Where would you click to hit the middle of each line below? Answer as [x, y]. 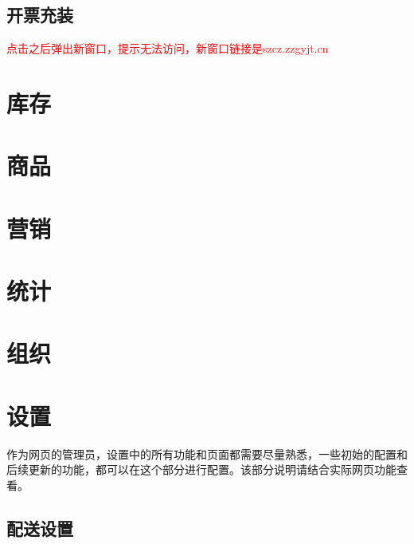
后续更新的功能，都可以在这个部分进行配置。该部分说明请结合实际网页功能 [201, 469]
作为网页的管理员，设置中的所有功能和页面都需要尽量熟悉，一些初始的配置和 [207, 453]
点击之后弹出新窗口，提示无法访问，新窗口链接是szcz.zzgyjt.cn [168, 48]
